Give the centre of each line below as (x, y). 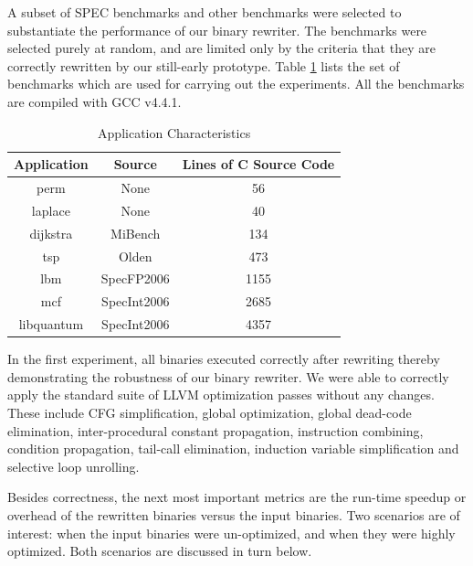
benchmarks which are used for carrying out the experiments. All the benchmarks (236, 84)
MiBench (136, 233)
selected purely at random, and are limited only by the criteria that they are (221, 48)
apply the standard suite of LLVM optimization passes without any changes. (221, 395)
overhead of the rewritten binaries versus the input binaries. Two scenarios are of (234, 514)
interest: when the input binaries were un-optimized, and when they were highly (231, 533)
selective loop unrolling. (74, 466)
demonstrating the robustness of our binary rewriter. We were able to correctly (228, 376)
